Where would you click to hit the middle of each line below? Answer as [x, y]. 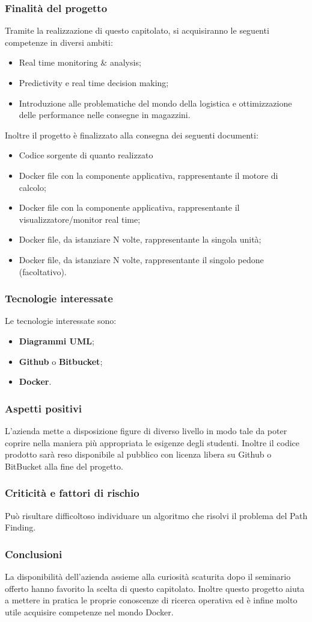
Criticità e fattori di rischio [72, 493]
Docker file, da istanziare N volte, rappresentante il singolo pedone [141, 259]
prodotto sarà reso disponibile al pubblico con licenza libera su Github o [138, 454]
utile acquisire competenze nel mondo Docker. [89, 611]
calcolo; [32, 187]
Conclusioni [34, 554]
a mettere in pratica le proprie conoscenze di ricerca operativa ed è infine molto [151, 600]
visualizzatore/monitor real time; [80, 219]
